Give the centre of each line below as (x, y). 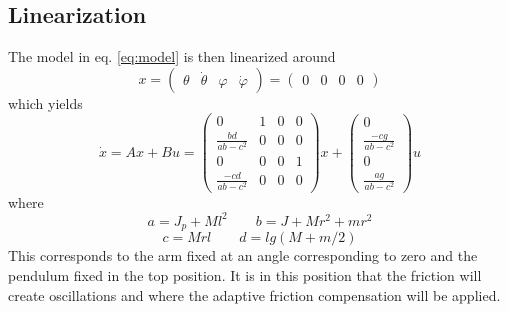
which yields (45, 102)
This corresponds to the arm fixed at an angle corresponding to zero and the (243, 255)
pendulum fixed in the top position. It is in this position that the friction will (245, 275)
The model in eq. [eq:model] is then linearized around (172, 56)
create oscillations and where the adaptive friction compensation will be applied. (254, 294)
